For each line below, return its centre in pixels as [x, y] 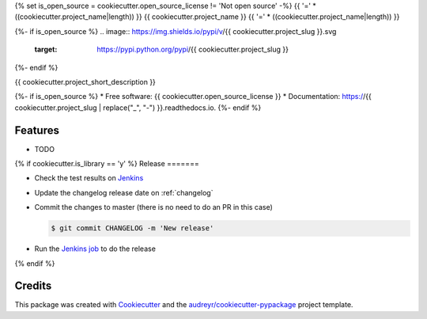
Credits [33, 286]
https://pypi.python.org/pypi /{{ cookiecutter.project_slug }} [193, 49]
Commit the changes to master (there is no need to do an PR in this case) [153, 207]
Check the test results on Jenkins [89, 178]
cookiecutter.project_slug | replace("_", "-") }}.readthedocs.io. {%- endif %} [138, 108]
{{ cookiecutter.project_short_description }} [85, 82]
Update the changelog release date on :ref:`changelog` [124, 192]
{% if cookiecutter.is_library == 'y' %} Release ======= [107, 164]
